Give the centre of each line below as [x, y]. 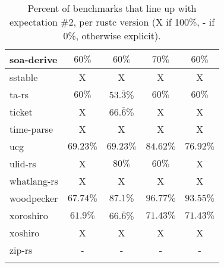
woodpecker [34, 198]
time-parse [31, 129]
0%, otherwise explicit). [112, 35]
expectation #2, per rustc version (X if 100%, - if [112, 22]
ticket [21, 112]
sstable [24, 77]
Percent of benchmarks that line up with [112, 8]
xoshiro [25, 233]
